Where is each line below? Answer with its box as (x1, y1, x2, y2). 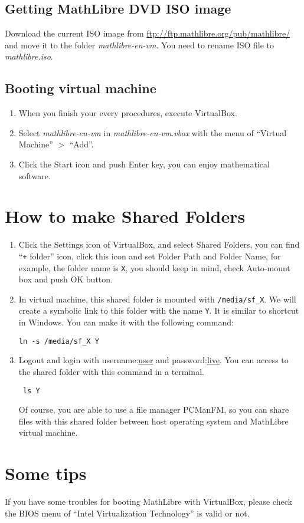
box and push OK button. (18, 273, 113, 285)
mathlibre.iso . (5, 50, 53, 63)
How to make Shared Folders (5, 204, 246, 228)
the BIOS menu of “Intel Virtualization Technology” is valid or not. (5, 506, 250, 519)
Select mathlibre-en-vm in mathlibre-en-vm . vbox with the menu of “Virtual (18, 126, 287, 139)
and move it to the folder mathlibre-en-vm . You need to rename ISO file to (5, 38, 274, 51)
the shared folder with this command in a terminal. (18, 365, 204, 377)
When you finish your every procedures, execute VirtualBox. (18, 107, 237, 119)
